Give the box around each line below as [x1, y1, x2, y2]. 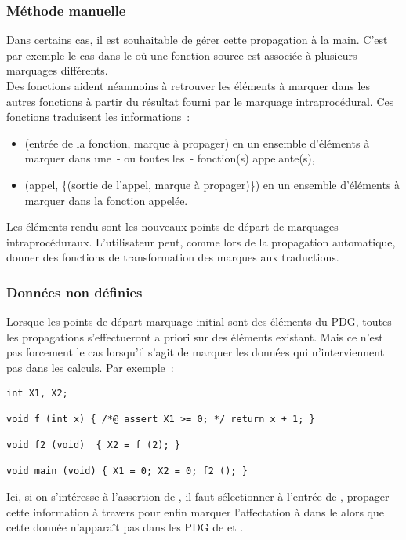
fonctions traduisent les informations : [6, 108, 190, 125]
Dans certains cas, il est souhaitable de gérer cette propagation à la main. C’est [6, 31, 388, 48]
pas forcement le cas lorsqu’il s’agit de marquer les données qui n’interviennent [6, 344, 385, 360]
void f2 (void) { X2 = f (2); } [6, 440, 180, 451]
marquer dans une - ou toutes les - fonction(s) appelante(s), [24, 150, 315, 166]
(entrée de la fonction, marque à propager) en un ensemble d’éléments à [24, 134, 370, 151]
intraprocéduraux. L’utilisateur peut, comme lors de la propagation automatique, [6, 233, 396, 250]
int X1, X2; [6, 387, 68, 399]
